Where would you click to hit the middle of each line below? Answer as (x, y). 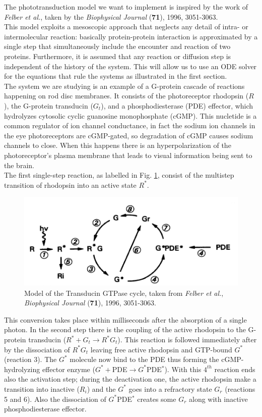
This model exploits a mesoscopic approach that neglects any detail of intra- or (126, 27)
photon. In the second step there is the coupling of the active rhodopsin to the (125, 329)
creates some (157, 399)
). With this (183, 369)
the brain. (19, 165)
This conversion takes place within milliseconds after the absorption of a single (125, 319)
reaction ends (235, 369)
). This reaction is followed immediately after (187, 340)
